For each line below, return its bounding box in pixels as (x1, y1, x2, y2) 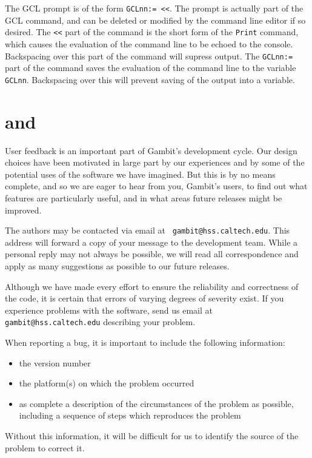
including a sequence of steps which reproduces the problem (19, 409, 241, 422)
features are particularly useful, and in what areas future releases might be (5, 191, 282, 204)
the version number (19, 356, 91, 369)
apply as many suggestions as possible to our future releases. (5, 259, 230, 272)
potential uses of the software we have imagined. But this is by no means (5, 167, 276, 180)
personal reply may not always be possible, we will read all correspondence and (5, 248, 299, 260)
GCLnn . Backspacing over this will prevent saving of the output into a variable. (5, 73, 295, 86)
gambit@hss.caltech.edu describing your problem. (5, 315, 196, 328)
